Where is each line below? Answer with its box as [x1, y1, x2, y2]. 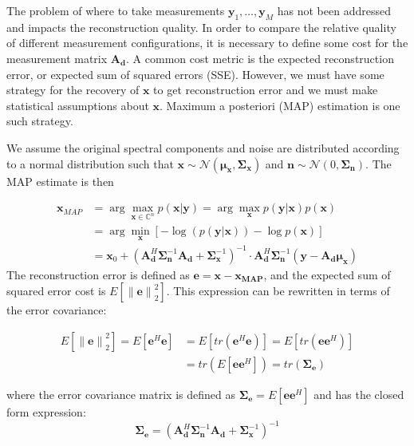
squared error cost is [6, 282, 106, 299]
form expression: [6, 403, 86, 420]
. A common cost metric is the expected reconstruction [126, 49, 394, 66]
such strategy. [6, 112, 73, 129]
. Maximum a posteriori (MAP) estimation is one [160, 97, 400, 113]
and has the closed [313, 385, 404, 402]
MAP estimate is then [6, 172, 114, 189]
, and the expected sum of [263, 266, 391, 282]
